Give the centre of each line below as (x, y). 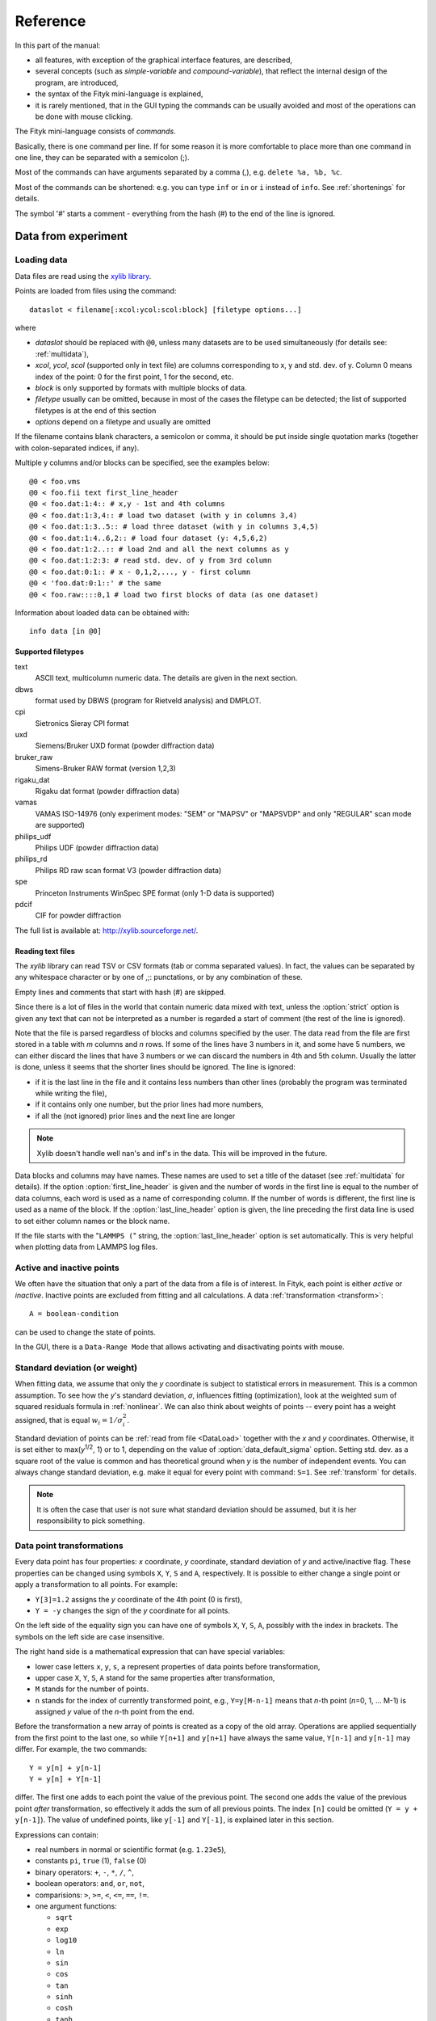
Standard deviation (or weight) (76, 1368)
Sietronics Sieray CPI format (82, 723)
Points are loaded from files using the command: (96, 291)
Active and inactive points (67, 1268)
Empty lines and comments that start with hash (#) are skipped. (120, 992)
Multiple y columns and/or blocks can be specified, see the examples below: (143, 463)
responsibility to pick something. (91, 1521)
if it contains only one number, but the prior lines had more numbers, (149, 1104)
